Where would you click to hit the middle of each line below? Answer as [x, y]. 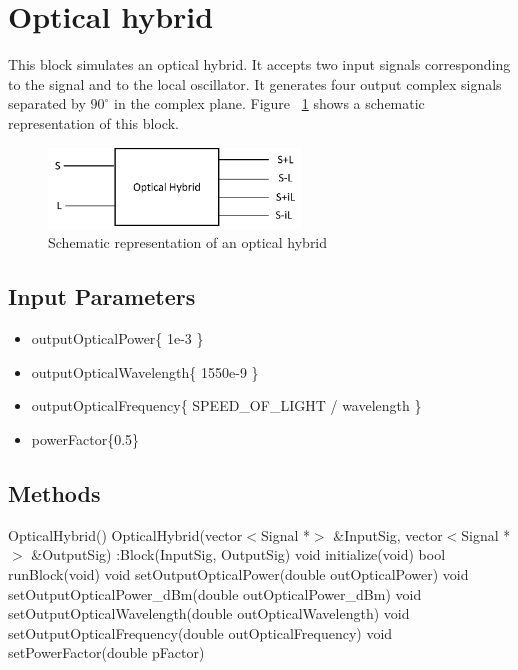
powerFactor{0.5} [85, 438]
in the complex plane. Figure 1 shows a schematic [269, 103]
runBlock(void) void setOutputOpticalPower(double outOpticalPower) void [238, 573]
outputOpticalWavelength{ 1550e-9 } [145, 371]
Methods [54, 492]
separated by [47, 103]
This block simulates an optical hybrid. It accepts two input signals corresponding [259, 64]
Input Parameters [102, 296]
